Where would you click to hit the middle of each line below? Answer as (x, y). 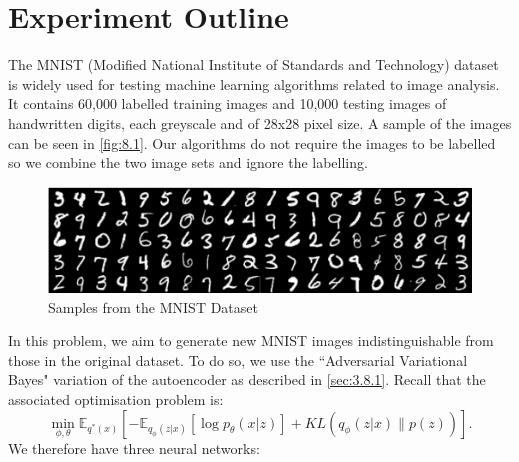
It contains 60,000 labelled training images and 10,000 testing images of (227, 103)
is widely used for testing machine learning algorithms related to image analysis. (254, 83)
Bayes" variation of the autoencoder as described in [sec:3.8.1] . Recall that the (247, 379)
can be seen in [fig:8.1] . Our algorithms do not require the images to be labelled (252, 142)
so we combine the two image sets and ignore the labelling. (188, 162)
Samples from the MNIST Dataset (153, 306)
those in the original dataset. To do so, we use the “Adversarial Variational (238, 359)
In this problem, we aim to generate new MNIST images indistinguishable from (251, 340)
